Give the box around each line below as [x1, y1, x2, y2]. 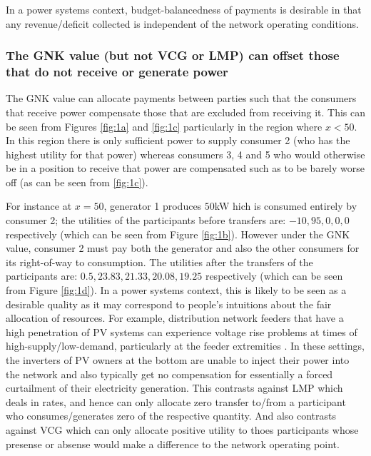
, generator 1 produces [103, 198, 202, 213]
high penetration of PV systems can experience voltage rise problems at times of [6, 324, 357, 339]
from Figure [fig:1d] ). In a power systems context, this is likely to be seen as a [6, 283, 347, 298]
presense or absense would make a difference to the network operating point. [6, 436, 340, 451]
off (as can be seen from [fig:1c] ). [6, 174, 148, 189]
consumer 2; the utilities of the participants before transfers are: [6, 213, 286, 228]
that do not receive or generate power [6, 63, 228, 81]
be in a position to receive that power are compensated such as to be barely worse [6, 161, 365, 176]
